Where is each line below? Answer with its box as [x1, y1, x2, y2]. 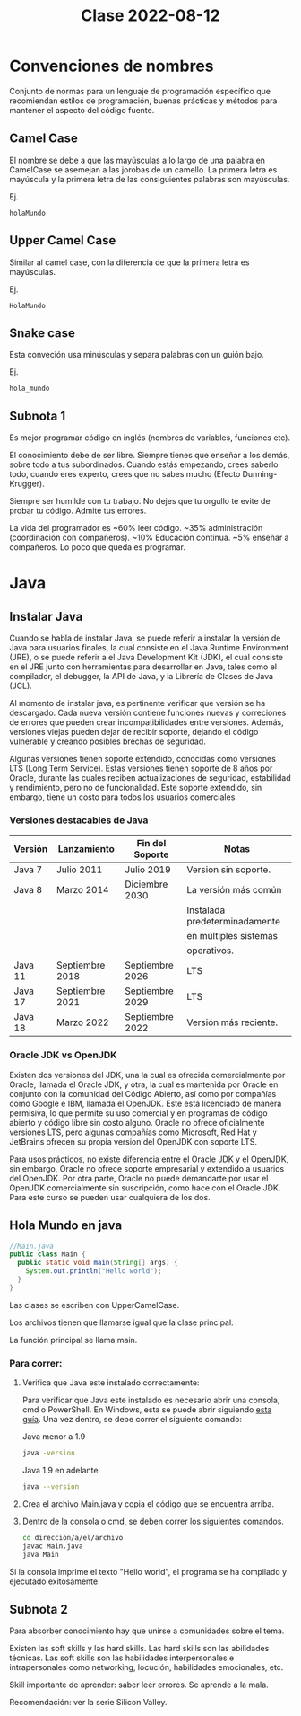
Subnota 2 [9, 1601, 69, 1617]
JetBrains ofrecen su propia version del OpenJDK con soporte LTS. [9, 1136, 258, 1146]
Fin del [136, 837, 167, 850]
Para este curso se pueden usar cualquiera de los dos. [9, 1191, 211, 1202]
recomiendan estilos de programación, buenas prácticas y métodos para [9, 95, 278, 106]
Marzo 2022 [56, 1016, 109, 1029]
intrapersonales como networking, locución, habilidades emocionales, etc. [9, 1662, 284, 1673]
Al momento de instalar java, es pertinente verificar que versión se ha [9, 698, 266, 709]
